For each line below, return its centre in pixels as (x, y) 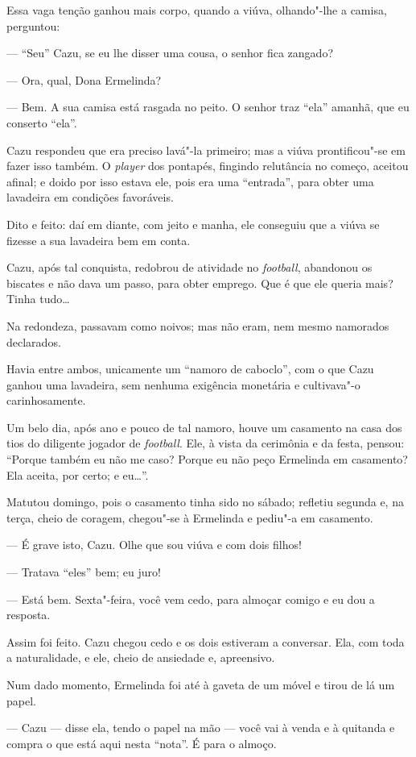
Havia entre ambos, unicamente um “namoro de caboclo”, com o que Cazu (190, 369)
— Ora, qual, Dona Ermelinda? (84, 79)
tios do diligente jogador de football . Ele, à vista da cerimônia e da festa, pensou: (206, 443)
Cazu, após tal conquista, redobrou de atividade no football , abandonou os (189, 267)
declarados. (34, 341)
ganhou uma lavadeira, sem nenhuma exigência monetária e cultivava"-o (183, 384)
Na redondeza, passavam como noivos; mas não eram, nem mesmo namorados (198, 325)
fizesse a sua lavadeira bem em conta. (99, 240)
